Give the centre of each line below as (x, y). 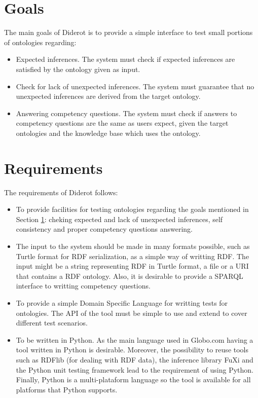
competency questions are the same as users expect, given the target (122, 123)
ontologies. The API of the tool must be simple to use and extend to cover (132, 313)
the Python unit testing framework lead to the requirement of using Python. (135, 369)
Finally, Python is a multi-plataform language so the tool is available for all (133, 379)
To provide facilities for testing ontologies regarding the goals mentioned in (132, 209)
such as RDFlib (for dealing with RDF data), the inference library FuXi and (135, 359)
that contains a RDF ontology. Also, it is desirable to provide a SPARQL (130, 276)
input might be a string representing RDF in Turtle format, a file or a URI (132, 266)
